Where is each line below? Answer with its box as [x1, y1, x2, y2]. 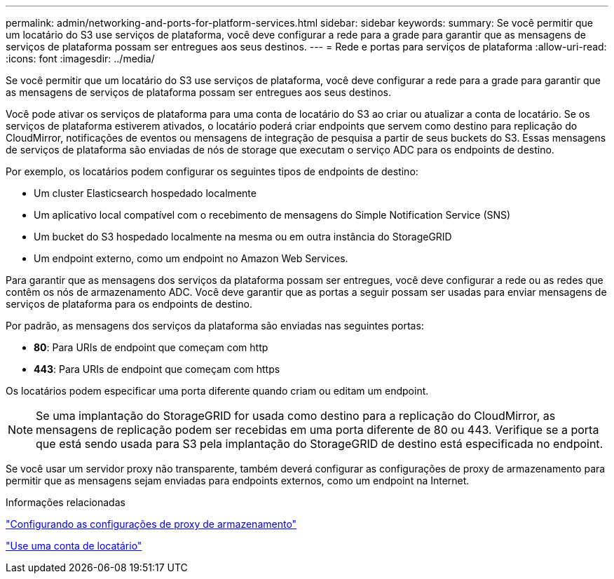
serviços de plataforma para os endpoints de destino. [6, 298, 252, 310]
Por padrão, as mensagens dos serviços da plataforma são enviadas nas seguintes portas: [6, 320, 424, 332]
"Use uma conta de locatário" [6, 540, 142, 552]
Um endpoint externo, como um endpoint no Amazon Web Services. [34, 252, 348, 264]
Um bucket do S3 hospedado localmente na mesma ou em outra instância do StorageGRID [34, 231, 452, 243]
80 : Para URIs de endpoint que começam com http [34, 341, 268, 353]
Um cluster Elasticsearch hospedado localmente [34, 187, 257, 199]
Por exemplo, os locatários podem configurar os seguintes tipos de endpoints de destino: [6, 165, 418, 177]
